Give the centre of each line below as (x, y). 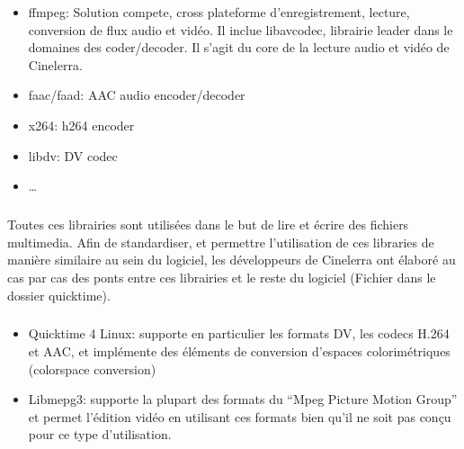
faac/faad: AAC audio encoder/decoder (137, 95)
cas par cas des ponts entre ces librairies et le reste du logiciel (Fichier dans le (222, 277)
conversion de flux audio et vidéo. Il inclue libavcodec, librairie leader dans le (241, 29)
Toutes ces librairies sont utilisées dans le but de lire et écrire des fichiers (208, 224)
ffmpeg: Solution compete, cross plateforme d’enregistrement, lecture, (219, 12)
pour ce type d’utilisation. (100, 434)
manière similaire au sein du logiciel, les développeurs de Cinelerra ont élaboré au (232, 260)
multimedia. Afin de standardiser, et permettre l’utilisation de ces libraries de (221, 242)
